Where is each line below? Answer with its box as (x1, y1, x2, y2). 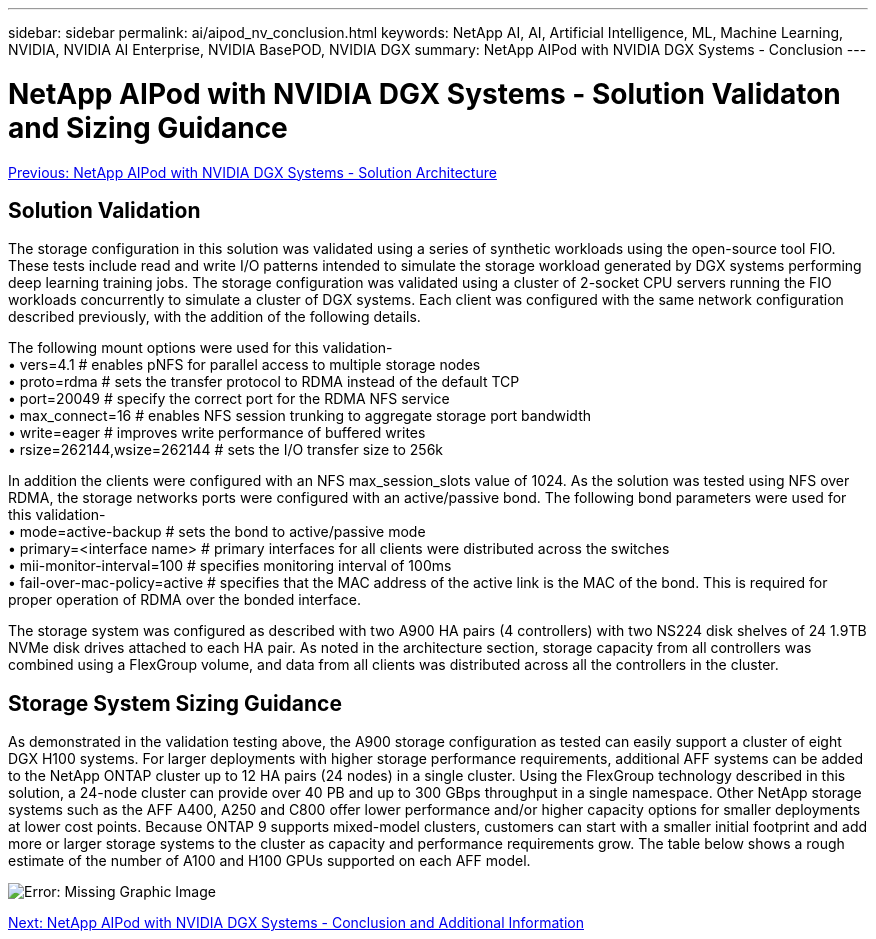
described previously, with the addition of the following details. (8, 308, 421, 326)
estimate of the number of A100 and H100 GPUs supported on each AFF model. (8, 852, 531, 870)
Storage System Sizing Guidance (8, 690, 342, 716)
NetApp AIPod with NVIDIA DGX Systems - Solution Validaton (8, 76, 841, 111)
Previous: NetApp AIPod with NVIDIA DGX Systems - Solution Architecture (8, 163, 497, 181)
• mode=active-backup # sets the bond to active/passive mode (8, 523, 426, 541)
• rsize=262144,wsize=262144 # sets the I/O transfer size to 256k (8, 441, 444, 459)
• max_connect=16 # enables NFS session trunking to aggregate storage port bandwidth (8, 407, 592, 425)
